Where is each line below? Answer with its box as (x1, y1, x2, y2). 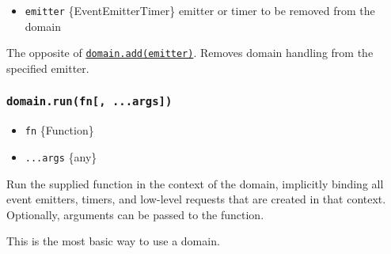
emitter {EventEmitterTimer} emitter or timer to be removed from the (25, 2, 375, 18)
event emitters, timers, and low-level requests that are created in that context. (6, 191, 386, 207)
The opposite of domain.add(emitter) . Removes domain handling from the (6, 44, 374, 61)
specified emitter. (6, 59, 89, 76)
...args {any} (25, 148, 97, 165)
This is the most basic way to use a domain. (6, 233, 220, 249)
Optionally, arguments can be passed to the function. (6, 206, 264, 222)
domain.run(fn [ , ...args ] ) (6, 95, 173, 108)
